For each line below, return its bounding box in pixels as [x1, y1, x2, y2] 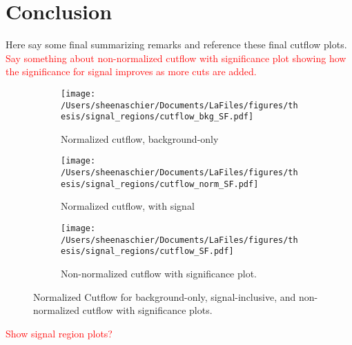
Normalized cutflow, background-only [61, 131, 219, 146]
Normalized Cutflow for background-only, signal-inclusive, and [33, 289, 296, 304]
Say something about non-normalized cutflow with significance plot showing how [6, 50, 346, 65]
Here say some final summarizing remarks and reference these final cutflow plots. [6, 37, 347, 52]
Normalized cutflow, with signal [61, 199, 195, 213]
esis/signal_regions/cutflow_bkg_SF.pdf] [61, 112, 254, 122]
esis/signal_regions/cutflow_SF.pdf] [61, 246, 234, 257]
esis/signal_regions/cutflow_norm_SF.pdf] [61, 179, 259, 189]
